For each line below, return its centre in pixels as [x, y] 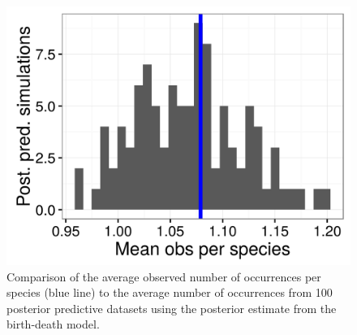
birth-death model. [53, 324]
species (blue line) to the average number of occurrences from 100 [170, 292]
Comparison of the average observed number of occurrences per [164, 276]
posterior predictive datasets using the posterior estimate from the [172, 308]
